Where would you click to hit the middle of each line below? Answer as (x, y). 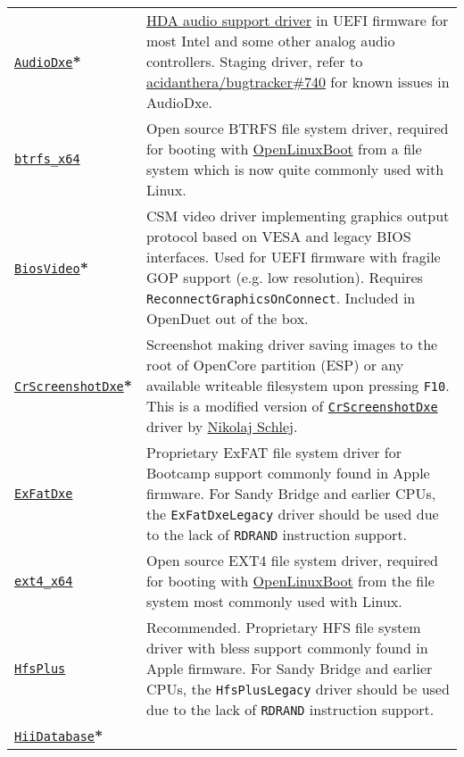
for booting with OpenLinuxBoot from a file (284, 149)
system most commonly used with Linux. (274, 601)
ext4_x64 (44, 581)
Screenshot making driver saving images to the (292, 344)
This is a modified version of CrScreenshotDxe (292, 406)
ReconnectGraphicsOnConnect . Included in (281, 298)
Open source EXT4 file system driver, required (292, 560)
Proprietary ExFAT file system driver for (274, 452)
